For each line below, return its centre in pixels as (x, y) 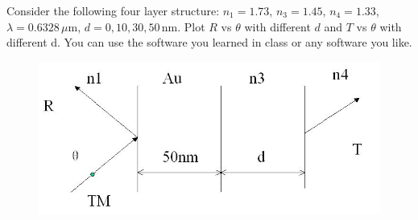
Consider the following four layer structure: (113, 10)
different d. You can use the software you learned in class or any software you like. (209, 42)
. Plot (191, 26)
